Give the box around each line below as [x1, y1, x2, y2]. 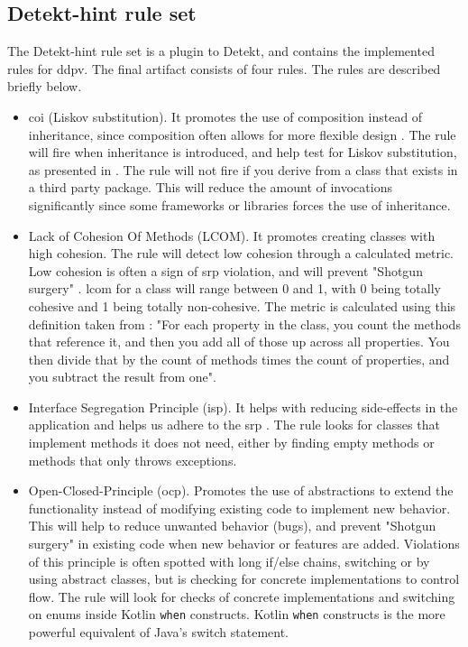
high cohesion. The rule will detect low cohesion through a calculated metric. [28, 244, 454, 263]
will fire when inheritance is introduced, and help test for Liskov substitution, [28, 143, 457, 162]
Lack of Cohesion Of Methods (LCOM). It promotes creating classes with [28, 226, 436, 245]
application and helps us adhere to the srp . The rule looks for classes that [28, 415, 440, 434]
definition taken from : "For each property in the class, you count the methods [28, 314, 461, 333]
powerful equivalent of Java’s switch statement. [28, 623, 289, 642]
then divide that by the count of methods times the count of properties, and [28, 349, 450, 368]
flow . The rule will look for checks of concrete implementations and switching [28, 587, 455, 605]
